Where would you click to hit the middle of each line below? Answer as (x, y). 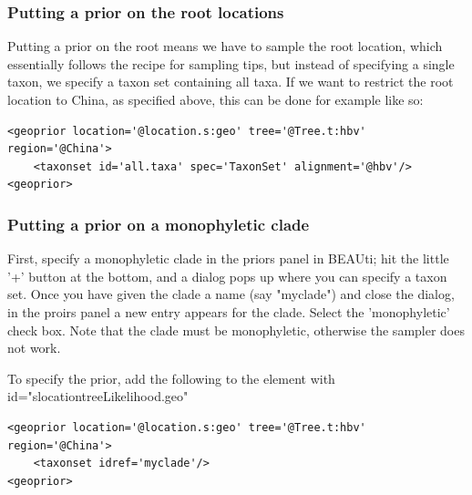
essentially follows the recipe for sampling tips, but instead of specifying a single (231, 63)
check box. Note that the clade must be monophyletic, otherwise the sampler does (236, 330)
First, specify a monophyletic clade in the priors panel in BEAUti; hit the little (228, 258)
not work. (34, 348)
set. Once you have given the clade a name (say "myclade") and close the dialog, (231, 294)
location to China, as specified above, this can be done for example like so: (215, 99)
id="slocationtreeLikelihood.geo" (98, 396)
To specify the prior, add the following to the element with (171, 378)
